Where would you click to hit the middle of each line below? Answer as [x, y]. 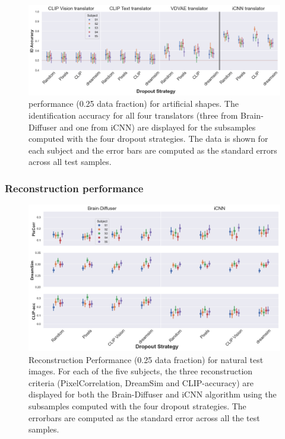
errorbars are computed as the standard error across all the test [144, 417]
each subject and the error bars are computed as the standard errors [153, 150]
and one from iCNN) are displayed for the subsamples [158, 127]
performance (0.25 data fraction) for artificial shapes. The [134, 104]
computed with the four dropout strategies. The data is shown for [148, 139]
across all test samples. [70, 162]
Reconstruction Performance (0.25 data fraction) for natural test [146, 359]
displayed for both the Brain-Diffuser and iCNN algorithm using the [153, 394]
